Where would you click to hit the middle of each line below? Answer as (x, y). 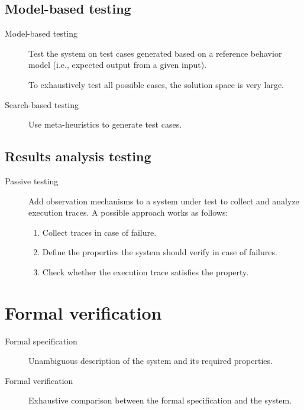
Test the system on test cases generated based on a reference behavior (155, 53)
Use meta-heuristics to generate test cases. (105, 124)
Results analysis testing (78, 156)
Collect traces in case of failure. (99, 232)
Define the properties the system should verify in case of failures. (160, 252)
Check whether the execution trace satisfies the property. (145, 271)
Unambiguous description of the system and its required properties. (151, 361)
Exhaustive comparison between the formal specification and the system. (160, 400)
